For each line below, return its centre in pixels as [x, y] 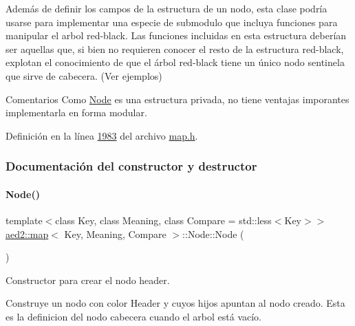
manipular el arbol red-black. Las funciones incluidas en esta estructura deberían [176, 35]
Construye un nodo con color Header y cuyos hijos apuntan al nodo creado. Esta [175, 303]
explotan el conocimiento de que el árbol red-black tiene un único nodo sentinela [175, 62]
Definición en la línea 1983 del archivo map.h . [102, 135]
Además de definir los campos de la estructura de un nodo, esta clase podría [166, 8]
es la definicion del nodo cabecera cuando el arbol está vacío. [133, 316]
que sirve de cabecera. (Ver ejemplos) [84, 75]
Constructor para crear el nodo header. [88, 280]
